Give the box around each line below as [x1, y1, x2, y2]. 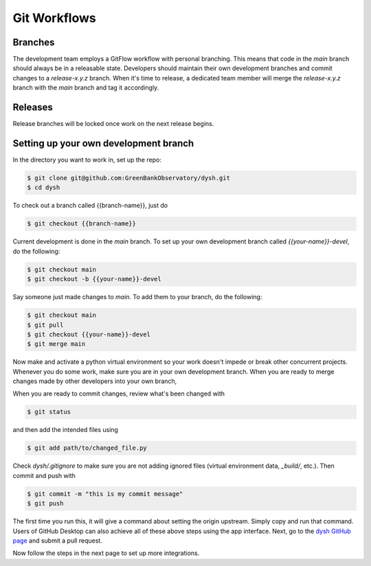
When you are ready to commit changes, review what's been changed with [12, 389, 225, 398]
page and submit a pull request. [12, 536, 102, 545]
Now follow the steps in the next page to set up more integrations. [12, 549, 200, 557]
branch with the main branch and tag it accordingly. [12, 83, 159, 92]
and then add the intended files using [12, 426, 118, 434]
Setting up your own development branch [12, 138, 194, 149]
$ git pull [27, 320, 64, 329]
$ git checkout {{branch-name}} [27, 220, 137, 228]
